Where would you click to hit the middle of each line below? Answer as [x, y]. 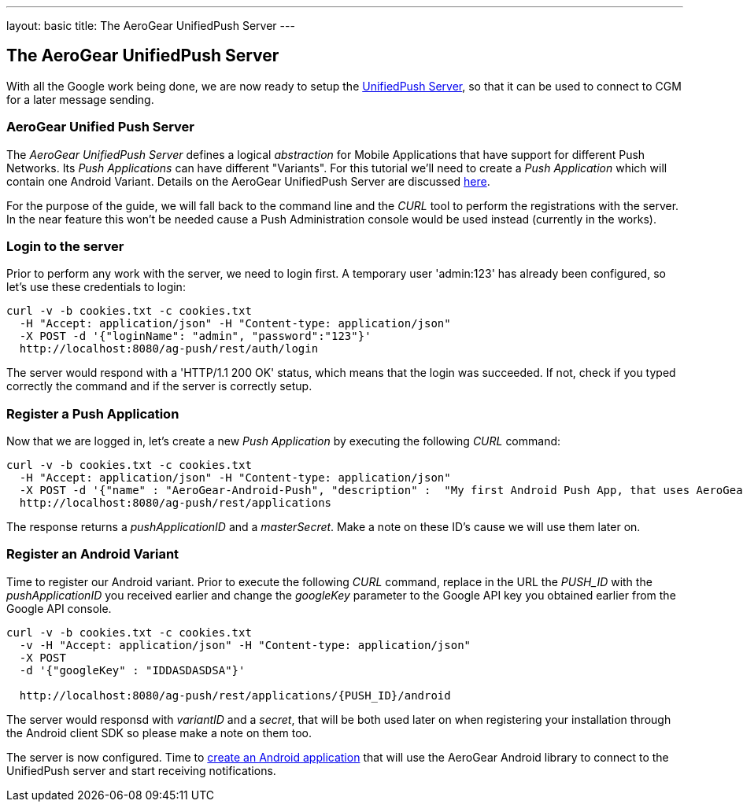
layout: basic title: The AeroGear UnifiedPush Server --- [151, 26]
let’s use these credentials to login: [96, 287]
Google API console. [59, 608]
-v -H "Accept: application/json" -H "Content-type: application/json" [245, 645]
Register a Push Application [93, 413]
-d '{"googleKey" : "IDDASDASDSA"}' [132, 670]
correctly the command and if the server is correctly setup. [159, 386]
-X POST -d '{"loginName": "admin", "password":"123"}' [195, 336]
